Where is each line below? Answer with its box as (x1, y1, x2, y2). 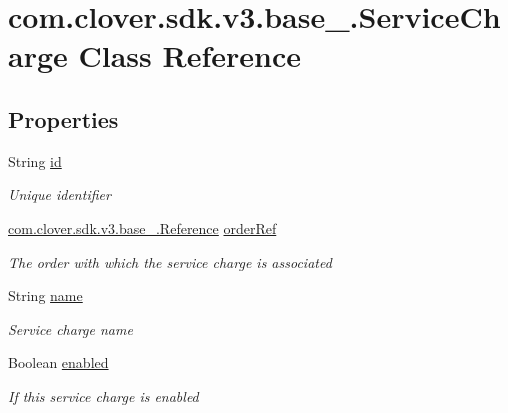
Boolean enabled (8, 352, 109, 373)
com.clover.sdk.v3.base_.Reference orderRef (8, 217, 277, 238)
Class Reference (78, 35, 301, 76)
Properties (8, 103, 119, 134)
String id (8, 150, 62, 171)
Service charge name (8, 318, 133, 339)
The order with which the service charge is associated (8, 251, 332, 272)
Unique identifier (8, 184, 111, 205)
